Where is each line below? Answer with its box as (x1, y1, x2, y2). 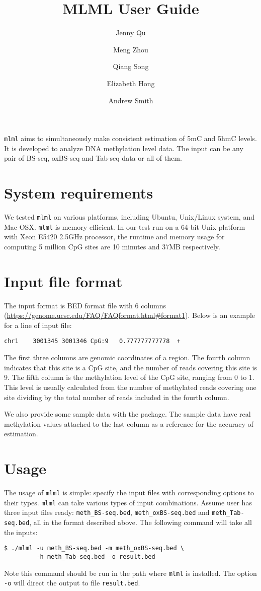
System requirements (4, 182, 153, 203)
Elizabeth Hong (107, 78, 155, 88)
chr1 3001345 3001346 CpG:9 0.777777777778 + (4, 338, 181, 345)
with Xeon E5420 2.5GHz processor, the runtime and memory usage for (4, 231, 225, 242)
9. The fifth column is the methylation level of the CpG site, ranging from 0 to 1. (4, 372, 254, 382)
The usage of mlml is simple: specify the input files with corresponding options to (4, 487, 254, 497)
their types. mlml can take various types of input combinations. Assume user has (4, 497, 252, 507)
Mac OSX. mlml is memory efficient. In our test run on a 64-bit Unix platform (4, 221, 245, 232)
